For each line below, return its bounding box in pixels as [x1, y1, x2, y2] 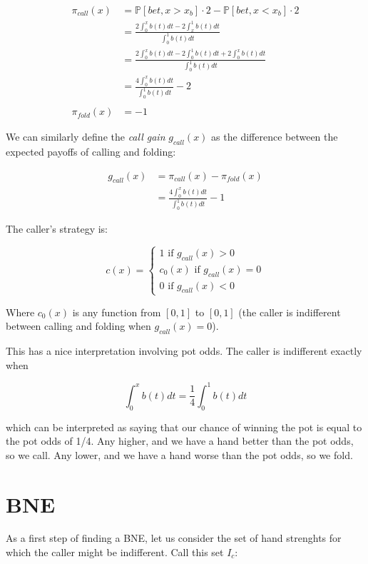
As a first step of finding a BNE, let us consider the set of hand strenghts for [6, 530, 342, 545]
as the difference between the [211, 129, 338, 144]
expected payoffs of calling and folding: [6, 143, 176, 158]
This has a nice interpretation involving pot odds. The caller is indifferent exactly [6, 343, 362, 358]
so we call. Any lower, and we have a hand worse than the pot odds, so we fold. [6, 447, 353, 462]
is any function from [72, 304, 161, 319]
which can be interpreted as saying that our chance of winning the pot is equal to [6, 419, 362, 434]
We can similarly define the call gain [6, 129, 165, 144]
